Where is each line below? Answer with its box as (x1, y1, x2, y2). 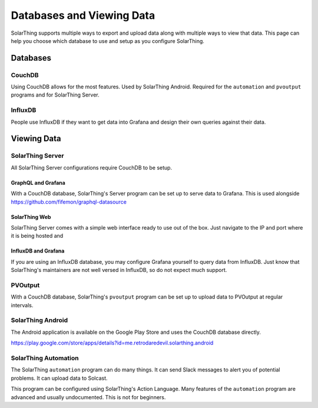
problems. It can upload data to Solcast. (11, 374, 108, 382)
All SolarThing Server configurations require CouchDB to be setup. (11, 164, 173, 171)
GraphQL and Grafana (11, 179, 66, 186)
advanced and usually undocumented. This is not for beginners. (11, 393, 166, 400)
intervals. (11, 301, 34, 309)
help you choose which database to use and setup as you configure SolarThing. (11, 37, 204, 44)
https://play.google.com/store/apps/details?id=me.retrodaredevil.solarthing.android (11, 339, 214, 347)
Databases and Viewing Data (11, 9, 155, 22)
